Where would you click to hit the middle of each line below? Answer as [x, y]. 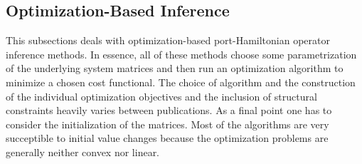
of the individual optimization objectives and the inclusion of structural [161, 96]
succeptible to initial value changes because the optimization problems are [167, 138]
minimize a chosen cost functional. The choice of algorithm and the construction [181, 82]
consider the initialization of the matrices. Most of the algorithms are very [167, 124]
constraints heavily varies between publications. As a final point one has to [169, 110]
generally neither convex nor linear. [83, 152]
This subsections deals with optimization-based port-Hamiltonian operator [168, 40]
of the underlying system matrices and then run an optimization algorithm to [175, 68]
